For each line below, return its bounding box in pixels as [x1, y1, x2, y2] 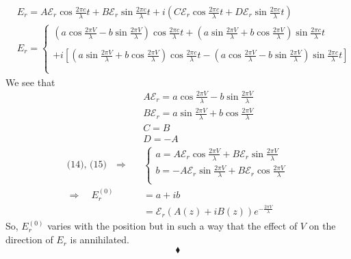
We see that [5, 74, 55, 89]
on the [309, 219, 336, 233]
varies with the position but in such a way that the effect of [47, 219, 298, 233]
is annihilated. [70, 232, 129, 247]
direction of [5, 232, 53, 247]
